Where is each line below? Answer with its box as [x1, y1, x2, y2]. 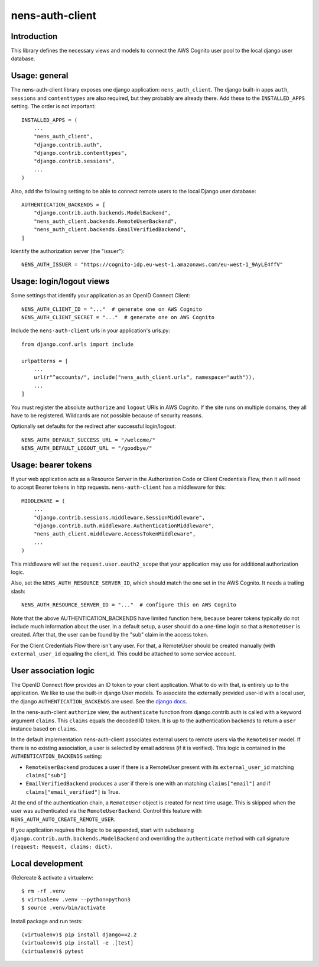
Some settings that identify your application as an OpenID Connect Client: [11, 292, 191, 299]
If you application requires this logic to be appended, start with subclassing [11, 826, 194, 833]
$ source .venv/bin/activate [21, 904, 106, 911]
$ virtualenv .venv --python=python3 [21, 896, 131, 903]
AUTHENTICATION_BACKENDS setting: [11, 752, 103, 760]
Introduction [11, 31, 58, 41]
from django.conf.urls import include [21, 340, 134, 348]
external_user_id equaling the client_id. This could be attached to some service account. [11, 650, 236, 657]
